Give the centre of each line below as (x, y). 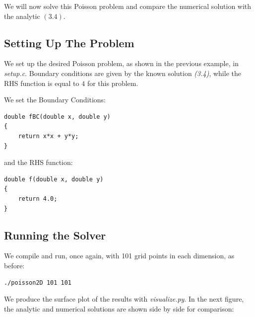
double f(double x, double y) (54, 179)
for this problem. (113, 83)
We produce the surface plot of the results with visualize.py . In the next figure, (124, 299)
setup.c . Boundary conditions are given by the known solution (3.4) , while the (123, 73)
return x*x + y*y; (48, 136)
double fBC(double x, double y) (57, 117)
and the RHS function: (38, 162)
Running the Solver (55, 235)
